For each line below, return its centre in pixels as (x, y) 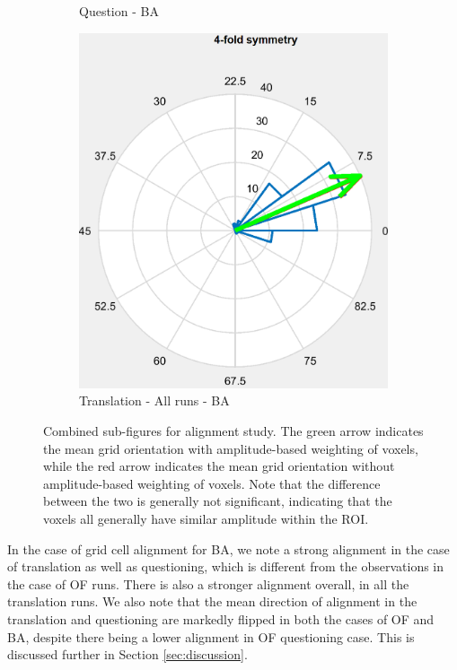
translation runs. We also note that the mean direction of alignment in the (212, 601)
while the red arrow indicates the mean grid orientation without (219, 466)
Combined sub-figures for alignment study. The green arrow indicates (233, 431)
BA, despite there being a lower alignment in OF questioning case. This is (211, 636)
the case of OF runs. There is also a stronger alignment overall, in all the (208, 583)
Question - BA (119, 11)
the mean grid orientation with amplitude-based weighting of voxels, (231, 448)
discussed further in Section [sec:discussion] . (127, 654)
